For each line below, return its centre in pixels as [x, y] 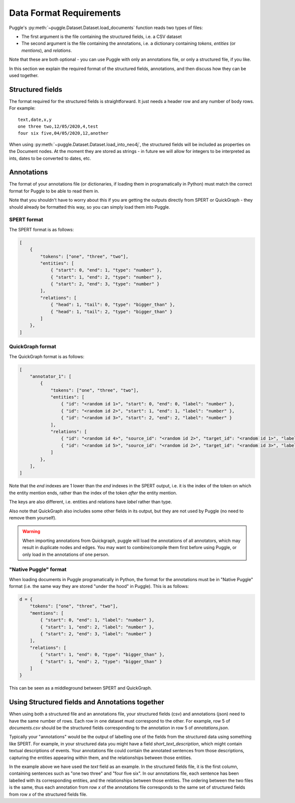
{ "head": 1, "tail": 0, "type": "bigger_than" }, [113, 305]
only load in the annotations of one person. [66, 554]
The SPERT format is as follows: [41, 229]
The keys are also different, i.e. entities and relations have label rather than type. [90, 502]
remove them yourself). [33, 517]
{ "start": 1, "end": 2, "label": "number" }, [97, 627]
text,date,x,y [35, 119]
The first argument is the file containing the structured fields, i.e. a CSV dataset [102, 36]
